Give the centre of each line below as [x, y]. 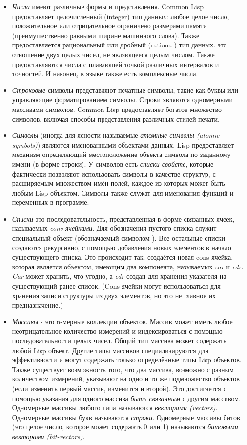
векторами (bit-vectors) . [48, 436]
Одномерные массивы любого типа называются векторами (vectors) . [115, 408]
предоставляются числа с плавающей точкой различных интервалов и [115, 64]
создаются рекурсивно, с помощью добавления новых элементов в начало [122, 247]
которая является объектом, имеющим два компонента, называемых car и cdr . [128, 266]
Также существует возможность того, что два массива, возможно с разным [123, 369]
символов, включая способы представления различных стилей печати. [116, 119]
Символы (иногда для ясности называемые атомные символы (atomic [116, 135]
